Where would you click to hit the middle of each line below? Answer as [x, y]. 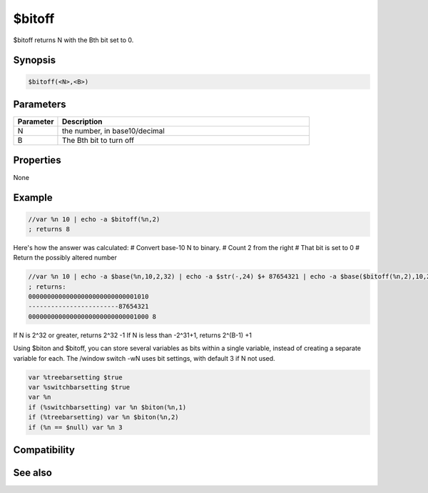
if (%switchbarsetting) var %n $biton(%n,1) [107, 407]
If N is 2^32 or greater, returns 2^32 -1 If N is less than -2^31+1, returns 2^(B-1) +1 [133, 335]
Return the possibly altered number [65, 258]
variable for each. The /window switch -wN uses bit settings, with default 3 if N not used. [144, 358]
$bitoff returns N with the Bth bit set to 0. [73, 40]
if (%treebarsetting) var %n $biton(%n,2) [103, 417]
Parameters [40, 104]
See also [33, 473]
